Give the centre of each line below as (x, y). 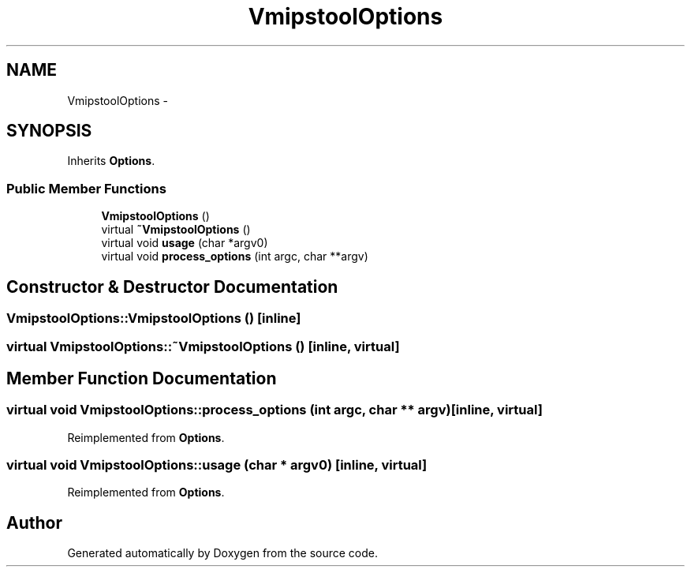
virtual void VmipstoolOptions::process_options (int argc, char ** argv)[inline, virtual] (275, 410)
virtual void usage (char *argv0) (185, 243)
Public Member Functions (86, 188)
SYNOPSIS (49, 131)
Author (34, 522)
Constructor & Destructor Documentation (172, 286)
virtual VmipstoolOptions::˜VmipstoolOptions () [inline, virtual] (203, 347)
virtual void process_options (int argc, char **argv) (235, 257)
